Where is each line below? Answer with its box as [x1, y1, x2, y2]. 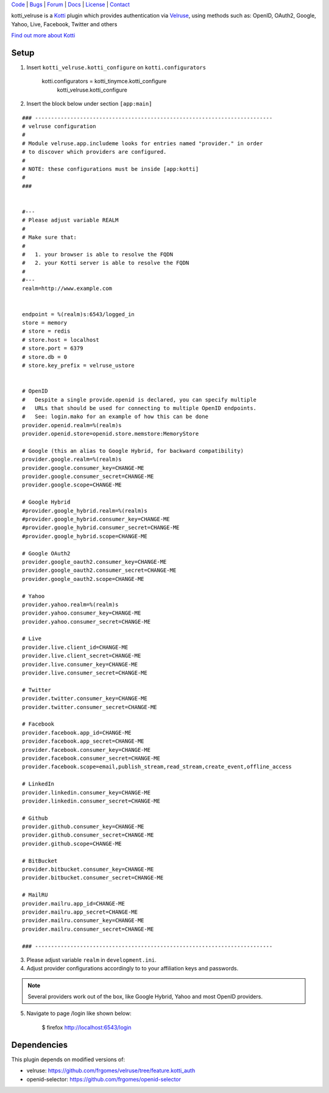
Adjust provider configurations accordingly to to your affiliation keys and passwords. [26, 965, 239, 972]
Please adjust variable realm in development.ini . [26, 956, 157, 964]
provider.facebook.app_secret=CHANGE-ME [22, 738, 144, 745]
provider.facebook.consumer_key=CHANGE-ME [22, 746, 151, 753]
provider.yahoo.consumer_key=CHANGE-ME [22, 610, 141, 616]
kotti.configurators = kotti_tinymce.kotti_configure [41, 78, 167, 85]
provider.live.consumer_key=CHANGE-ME [22, 661, 138, 668]
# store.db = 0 [22, 353, 68, 360]
